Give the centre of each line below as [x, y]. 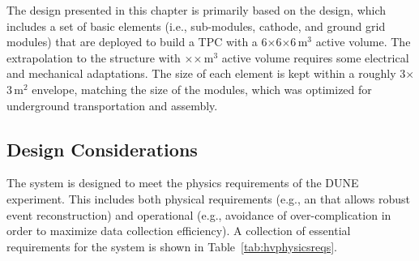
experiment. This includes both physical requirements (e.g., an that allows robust [209, 198]
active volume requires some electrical [315, 57]
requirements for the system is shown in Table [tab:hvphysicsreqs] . [172, 246]
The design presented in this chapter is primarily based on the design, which [197, 10]
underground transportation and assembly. [112, 105]
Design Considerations [102, 149]
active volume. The [363, 42]
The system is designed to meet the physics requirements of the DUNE [183, 183]
